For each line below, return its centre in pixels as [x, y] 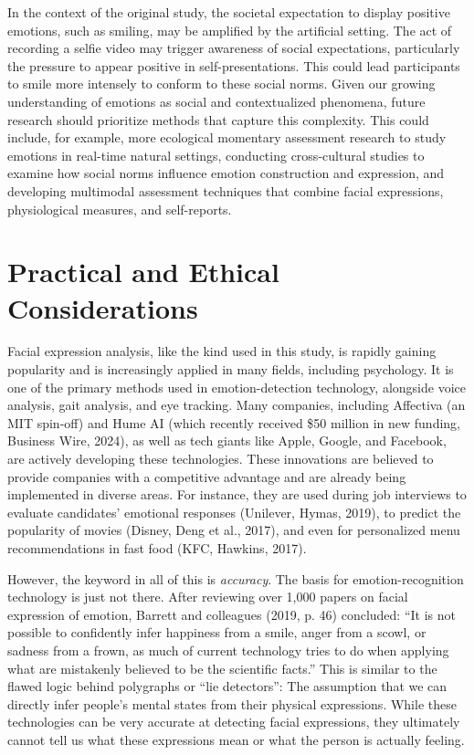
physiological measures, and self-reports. [120, 209]
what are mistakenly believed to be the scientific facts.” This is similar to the [222, 668]
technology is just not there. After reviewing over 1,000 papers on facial [208, 597]
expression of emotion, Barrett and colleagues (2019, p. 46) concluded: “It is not [232, 614]
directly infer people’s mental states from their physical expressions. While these [232, 703]
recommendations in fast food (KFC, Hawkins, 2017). [157, 547]
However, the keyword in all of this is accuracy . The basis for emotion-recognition [236, 578]
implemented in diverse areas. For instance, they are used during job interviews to [237, 494]
